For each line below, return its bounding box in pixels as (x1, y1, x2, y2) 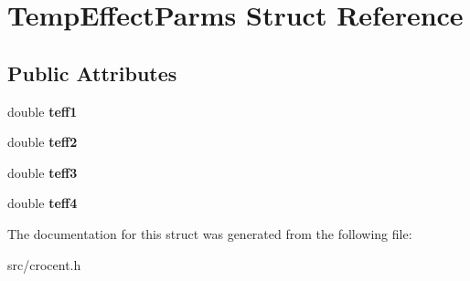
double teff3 (7, 162, 78, 182)
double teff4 (7, 193, 78, 213)
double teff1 (7, 101, 78, 120)
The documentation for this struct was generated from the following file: (7, 224, 412, 243)
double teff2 (7, 132, 78, 151)
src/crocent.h (7, 255, 81, 274)
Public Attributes (7, 58, 177, 87)
